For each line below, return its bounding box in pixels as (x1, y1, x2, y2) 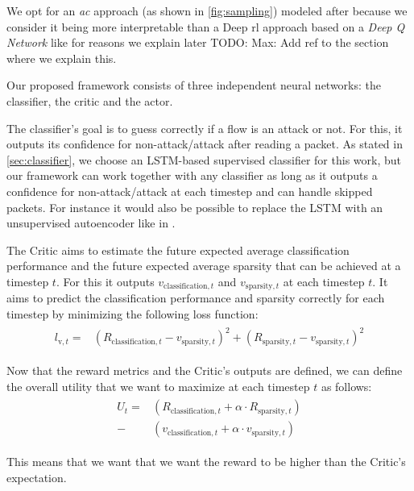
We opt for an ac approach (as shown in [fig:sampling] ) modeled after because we (6, 2, 408, 19)
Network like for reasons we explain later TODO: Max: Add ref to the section (6, 34, 389, 51)
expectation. (6, 468, 67, 485)
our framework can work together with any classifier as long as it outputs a (6, 167, 378, 184)
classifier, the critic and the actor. (6, 92, 173, 109)
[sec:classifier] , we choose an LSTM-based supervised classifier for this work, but (6, 151, 401, 168)
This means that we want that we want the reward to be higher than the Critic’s (6, 453, 406, 470)
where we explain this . (6, 49, 117, 66)
